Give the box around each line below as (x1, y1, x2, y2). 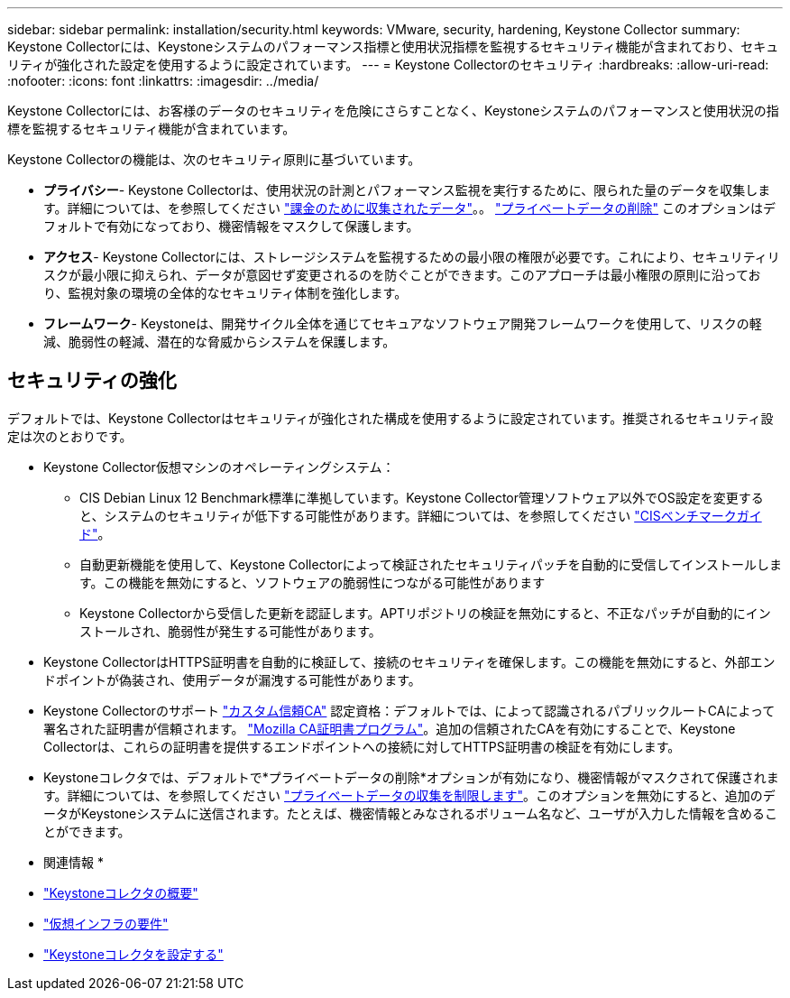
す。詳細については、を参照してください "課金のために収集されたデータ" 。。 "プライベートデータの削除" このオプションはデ (43, 200, 776, 216)
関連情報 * (43, 854, 104, 870)
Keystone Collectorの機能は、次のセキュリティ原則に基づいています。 (7, 152, 421, 167)
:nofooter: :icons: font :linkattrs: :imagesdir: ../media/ (7, 73, 319, 88)
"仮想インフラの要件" (43, 915, 169, 931)
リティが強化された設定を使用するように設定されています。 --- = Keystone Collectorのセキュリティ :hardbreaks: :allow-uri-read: (7, 57, 769, 72)
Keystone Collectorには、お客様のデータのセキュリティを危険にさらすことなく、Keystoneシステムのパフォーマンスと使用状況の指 (7, 103, 779, 118)
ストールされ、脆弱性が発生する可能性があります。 (79, 623, 381, 639)
